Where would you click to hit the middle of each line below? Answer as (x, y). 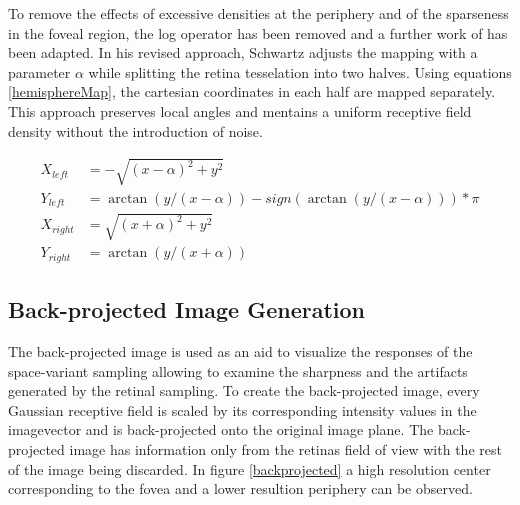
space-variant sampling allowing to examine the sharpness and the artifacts (238, 370)
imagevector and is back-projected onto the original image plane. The (221, 429)
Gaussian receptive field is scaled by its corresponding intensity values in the (242, 409)
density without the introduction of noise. (135, 130)
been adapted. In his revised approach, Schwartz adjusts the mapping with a (243, 52)
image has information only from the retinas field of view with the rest (285, 449)
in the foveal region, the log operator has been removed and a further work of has (258, 32)
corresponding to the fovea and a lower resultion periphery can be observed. (240, 488)
